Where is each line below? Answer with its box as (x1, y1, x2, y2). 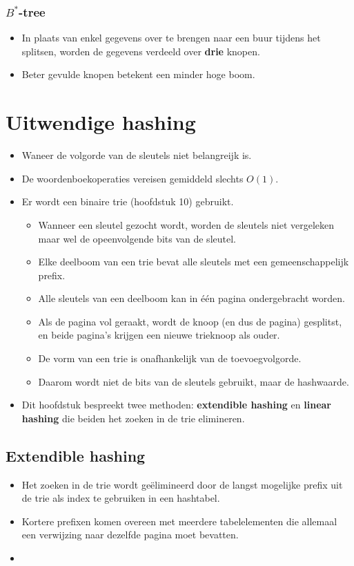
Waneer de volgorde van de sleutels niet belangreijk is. (21, 148, 252, 162)
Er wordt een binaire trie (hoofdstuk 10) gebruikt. (21, 194, 234, 209)
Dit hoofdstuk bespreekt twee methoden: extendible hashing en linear (21, 397, 331, 412)
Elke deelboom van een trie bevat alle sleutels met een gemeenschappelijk (38, 254, 349, 269)
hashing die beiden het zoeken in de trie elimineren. (21, 411, 245, 425)
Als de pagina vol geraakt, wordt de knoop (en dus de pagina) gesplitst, (38, 314, 342, 328)
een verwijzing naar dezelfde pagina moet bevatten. (21, 527, 239, 542)
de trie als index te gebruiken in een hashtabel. (21, 491, 220, 505)
